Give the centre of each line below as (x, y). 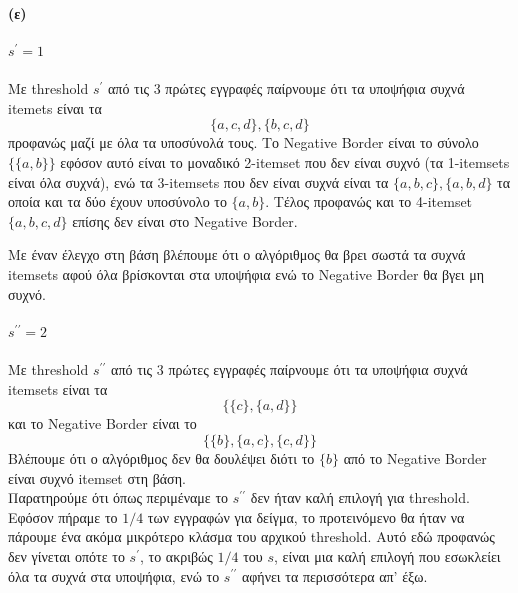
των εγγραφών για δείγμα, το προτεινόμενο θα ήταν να (306, 516)
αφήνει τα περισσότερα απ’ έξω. (334, 575)
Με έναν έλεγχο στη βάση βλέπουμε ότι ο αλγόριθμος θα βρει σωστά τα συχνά (237, 254)
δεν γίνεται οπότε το (66, 555)
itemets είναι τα (55, 107)
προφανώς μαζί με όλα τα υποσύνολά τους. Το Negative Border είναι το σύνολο (243, 142)
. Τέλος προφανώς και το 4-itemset (369, 201)
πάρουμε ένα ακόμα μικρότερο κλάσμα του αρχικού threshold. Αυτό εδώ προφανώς (251, 536)
